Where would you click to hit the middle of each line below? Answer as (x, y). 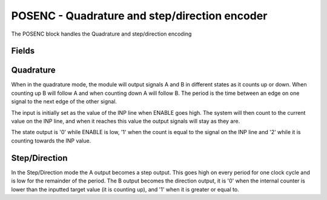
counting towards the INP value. (51, 140)
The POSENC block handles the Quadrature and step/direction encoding (101, 34)
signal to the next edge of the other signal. (64, 102)
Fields (23, 51)
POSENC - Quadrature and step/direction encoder (139, 16)
